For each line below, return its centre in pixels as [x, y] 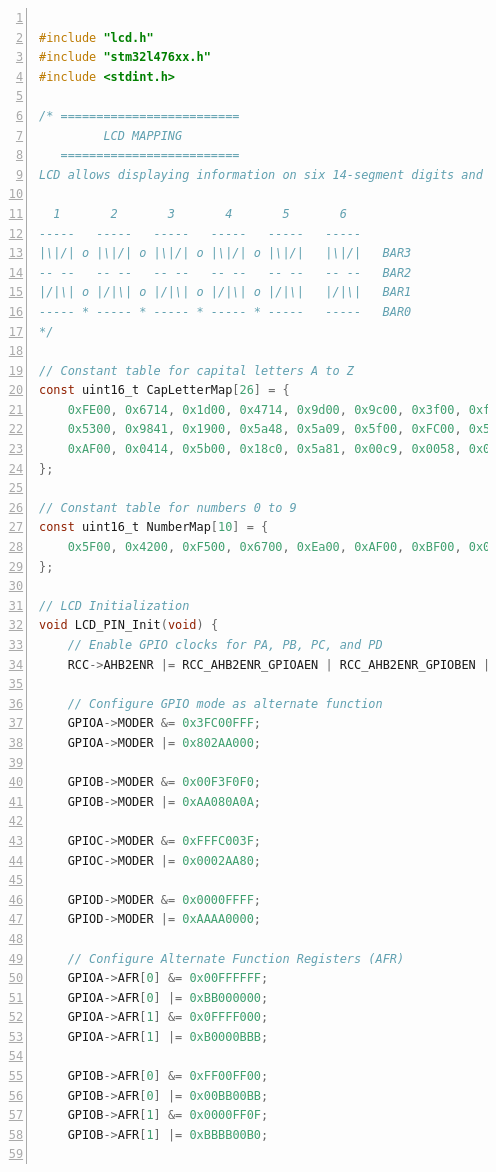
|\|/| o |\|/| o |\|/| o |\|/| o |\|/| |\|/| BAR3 [225, 253]
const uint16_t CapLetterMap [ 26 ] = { [164, 390]
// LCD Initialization [114, 605]
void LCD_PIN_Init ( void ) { [129, 625]
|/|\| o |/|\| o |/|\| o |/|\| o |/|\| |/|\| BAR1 [225, 292]
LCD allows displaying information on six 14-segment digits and [261, 174]
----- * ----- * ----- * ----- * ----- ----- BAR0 [225, 311]
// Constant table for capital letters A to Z [196, 370]
